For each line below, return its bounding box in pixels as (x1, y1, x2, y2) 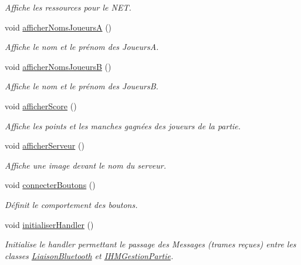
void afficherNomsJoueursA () (5, 21, 112, 33)
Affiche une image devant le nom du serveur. (5, 159, 167, 171)
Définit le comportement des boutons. (5, 198, 138, 210)
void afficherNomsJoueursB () (5, 60, 111, 72)
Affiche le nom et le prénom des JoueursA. (5, 41, 159, 53)
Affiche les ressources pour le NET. (5, 1, 131, 13)
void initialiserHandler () (5, 218, 94, 230)
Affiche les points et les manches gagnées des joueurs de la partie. (5, 119, 241, 132)
